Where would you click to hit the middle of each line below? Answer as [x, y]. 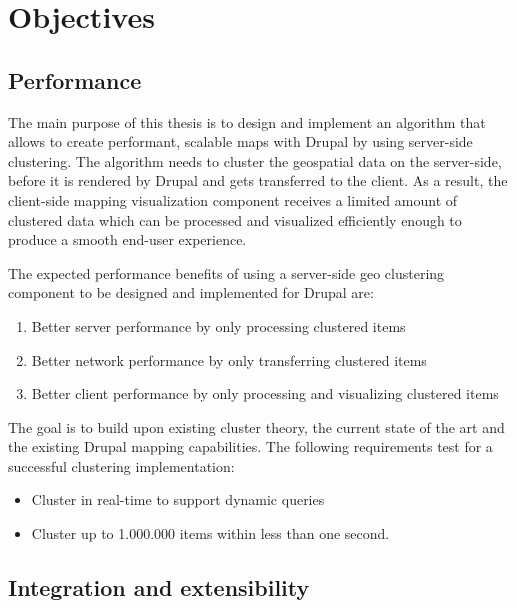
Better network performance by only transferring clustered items [229, 359]
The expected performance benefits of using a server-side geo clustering [226, 272]
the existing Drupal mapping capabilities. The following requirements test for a [250, 446]
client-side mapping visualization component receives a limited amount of [233, 199]
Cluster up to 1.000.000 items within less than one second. [210, 533]
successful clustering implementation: [121, 465]
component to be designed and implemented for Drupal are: [191, 292]
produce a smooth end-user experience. [127, 239]
